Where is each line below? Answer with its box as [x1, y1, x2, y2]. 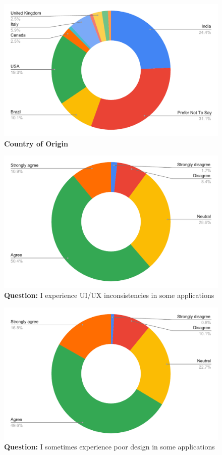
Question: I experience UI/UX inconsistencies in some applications [4, 289, 214, 300]
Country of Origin [4, 138, 68, 148]
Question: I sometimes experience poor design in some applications [4, 441, 215, 452]
